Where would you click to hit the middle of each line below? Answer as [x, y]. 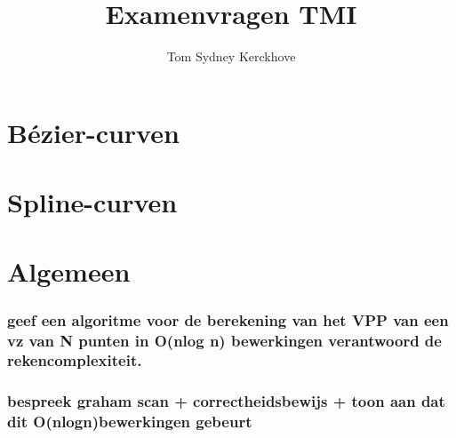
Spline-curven [92, 202]
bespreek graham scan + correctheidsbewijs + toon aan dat [226, 401]
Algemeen [69, 271]
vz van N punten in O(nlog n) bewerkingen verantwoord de [224, 340]
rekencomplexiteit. [75, 360]
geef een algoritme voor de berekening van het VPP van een [228, 319]
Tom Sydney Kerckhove [231, 56]
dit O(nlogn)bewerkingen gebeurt [130, 422]
